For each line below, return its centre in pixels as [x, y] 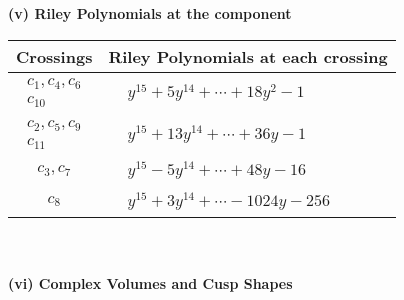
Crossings [54, 56]
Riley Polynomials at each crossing [248, 56]
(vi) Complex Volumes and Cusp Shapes [150, 282]
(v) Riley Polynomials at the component [150, 13]
